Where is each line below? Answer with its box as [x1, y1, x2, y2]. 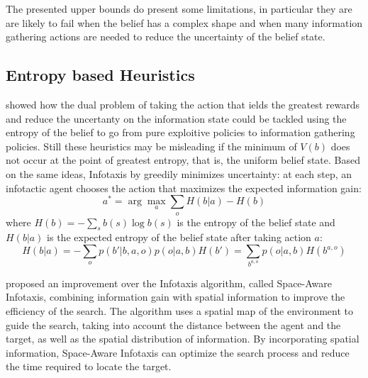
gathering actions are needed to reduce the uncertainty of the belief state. [6, 29, 325, 44]
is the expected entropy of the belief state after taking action [47, 230, 311, 245]
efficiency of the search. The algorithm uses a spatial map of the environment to [6, 304, 353, 318]
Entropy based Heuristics [6, 64, 195, 86]
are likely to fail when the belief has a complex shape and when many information [6, 15, 363, 30]
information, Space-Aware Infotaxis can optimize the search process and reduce [6, 345, 350, 360]
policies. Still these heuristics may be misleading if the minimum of [6, 138, 297, 153]
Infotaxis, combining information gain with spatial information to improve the [6, 289, 345, 304]
